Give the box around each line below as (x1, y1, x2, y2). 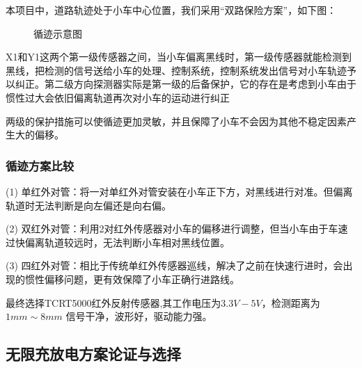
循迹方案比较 (6, 157, 74, 174)
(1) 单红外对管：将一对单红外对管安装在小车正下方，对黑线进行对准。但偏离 (6, 184, 353, 198)
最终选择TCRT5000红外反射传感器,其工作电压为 (6, 295, 221, 310)
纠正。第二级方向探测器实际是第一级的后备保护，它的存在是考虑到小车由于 (15, 77, 356, 91)
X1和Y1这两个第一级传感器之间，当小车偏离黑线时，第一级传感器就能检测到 (6, 49, 352, 64)
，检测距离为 (261, 295, 320, 310)
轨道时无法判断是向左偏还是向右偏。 (6, 198, 171, 212)
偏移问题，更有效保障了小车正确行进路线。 (44, 271, 239, 286)
